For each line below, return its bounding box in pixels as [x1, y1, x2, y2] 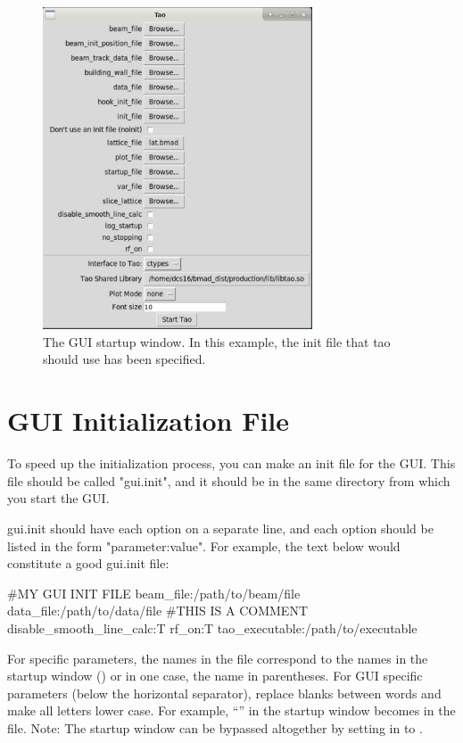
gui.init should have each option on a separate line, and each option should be [7, 518, 434, 537]
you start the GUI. [7, 489, 110, 508]
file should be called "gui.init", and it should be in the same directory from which [7, 471, 451, 490]
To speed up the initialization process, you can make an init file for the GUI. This [7, 454, 456, 473]
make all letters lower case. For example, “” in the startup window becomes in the [7, 701, 456, 720]
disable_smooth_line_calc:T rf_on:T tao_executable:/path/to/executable [7, 618, 418, 637]
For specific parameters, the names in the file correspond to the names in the [7, 648, 428, 667]
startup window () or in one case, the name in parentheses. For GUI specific [7, 666, 423, 685]
